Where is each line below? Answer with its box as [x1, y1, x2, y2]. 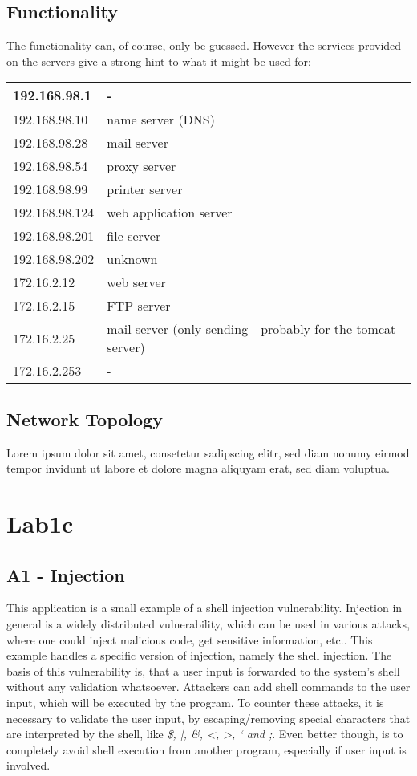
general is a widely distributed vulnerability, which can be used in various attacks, [6, 615, 411, 632]
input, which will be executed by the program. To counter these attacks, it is [6, 693, 384, 710]
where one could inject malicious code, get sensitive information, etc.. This [6, 631, 373, 648]
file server [107, 226, 161, 246]
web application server [107, 203, 233, 222]
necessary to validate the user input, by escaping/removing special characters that [6, 709, 411, 726]
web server [107, 273, 166, 292]
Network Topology [6, 406, 163, 431]
